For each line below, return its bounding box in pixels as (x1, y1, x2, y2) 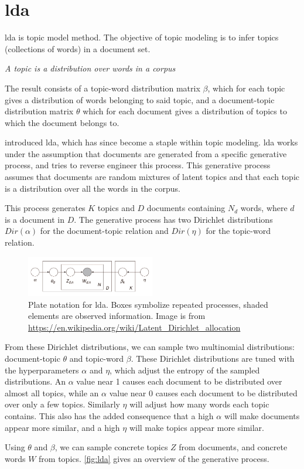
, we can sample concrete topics (54, 441, 168, 453)
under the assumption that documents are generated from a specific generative (5, 147, 287, 159)
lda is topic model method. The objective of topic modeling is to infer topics (5, 31, 279, 43)
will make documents (224, 410, 300, 422)
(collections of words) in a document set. (5, 42, 151, 55)
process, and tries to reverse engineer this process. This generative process (5, 159, 271, 171)
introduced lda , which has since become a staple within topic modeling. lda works (5, 136, 298, 148)
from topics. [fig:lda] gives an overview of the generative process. (39, 452, 269, 464)
